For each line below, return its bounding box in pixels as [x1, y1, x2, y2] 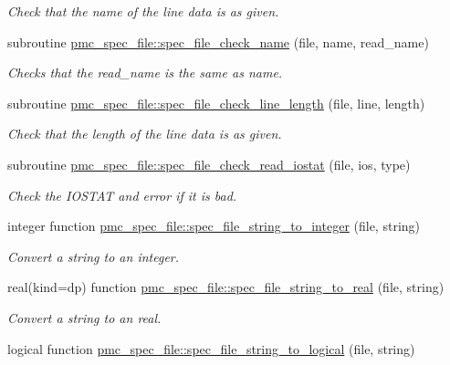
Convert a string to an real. [7, 308, 162, 327]
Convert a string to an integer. [7, 246, 180, 266]
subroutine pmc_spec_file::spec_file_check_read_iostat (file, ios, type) [7, 154, 411, 173]
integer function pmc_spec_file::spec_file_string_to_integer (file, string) [7, 216, 421, 235]
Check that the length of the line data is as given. [7, 124, 282, 143]
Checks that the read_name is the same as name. [7, 63, 283, 82]
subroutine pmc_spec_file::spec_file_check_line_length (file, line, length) [7, 93, 425, 112]
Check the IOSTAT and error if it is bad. [7, 185, 237, 204]
